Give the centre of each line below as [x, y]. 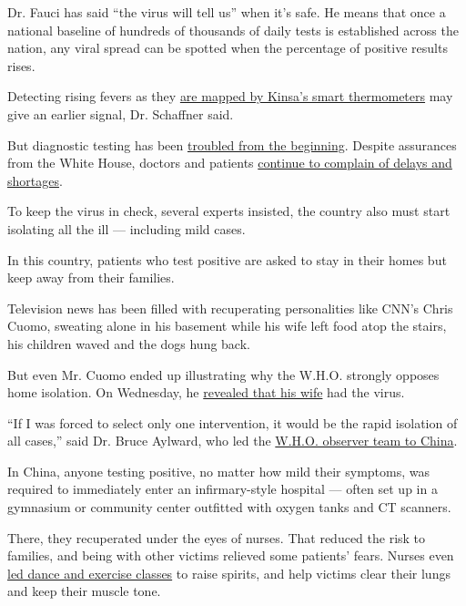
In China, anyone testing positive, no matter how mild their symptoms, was [219, 471]
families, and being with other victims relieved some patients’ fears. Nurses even [231, 555]
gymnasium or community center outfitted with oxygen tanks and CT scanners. [229, 507]
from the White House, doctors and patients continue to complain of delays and [230, 163]
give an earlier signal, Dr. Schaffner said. [121, 113]
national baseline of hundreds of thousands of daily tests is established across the [233, 30]
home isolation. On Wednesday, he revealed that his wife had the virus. [206, 392]
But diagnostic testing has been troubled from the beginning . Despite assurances [232, 144]
